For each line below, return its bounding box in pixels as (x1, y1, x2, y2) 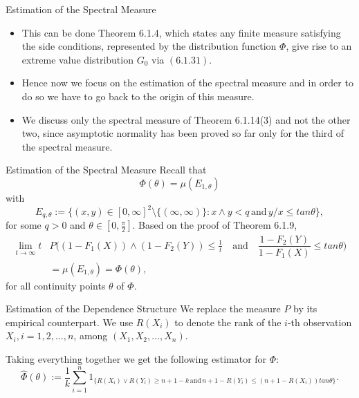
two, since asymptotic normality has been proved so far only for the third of (21, 126, 344, 140)
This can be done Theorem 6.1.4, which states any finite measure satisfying (21, 25, 341, 39)
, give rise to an (286, 39, 352, 53)
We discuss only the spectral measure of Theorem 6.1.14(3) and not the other (21, 112, 351, 126)
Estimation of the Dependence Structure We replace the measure (6, 301, 281, 316)
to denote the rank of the (174, 314, 282, 329)
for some (6, 218, 42, 232)
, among (73, 328, 108, 343)
